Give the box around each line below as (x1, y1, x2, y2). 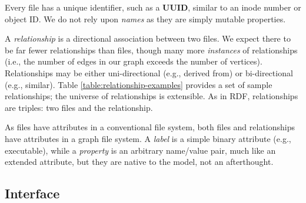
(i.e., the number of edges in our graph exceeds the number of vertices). (5, 55, 262, 67)
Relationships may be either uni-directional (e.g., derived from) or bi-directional (5, 66, 293, 79)
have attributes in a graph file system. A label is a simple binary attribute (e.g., (5, 132, 291, 144)
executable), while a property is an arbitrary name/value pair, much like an (5, 144, 276, 156)
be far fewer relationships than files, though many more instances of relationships (5, 43, 298, 56)
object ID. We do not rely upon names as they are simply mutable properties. (5, 12, 286, 25)
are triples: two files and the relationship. (5, 101, 153, 113)
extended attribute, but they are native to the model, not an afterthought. (5, 155, 274, 168)
